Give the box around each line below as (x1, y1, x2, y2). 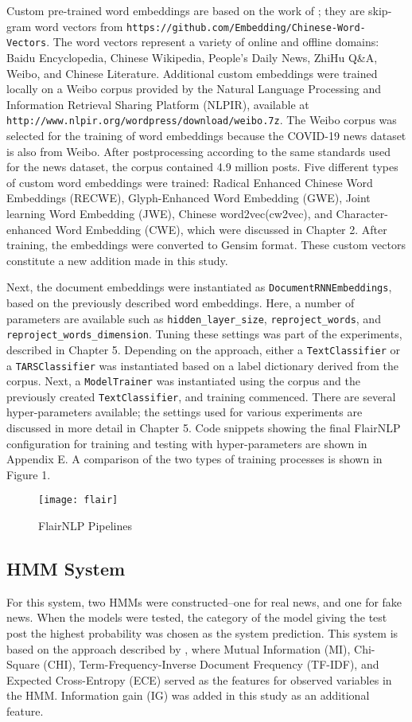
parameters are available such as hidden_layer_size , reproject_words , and (6, 310, 381, 326)
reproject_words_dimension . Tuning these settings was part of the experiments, (6, 326, 402, 342)
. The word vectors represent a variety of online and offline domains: (46, 33, 379, 50)
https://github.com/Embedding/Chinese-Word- (126, 21, 366, 33)
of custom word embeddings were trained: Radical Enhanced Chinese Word (6, 174, 373, 190)
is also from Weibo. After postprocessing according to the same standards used (6, 142, 391, 159)
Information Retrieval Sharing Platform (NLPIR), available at (6, 96, 309, 112)
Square (6, 656, 40, 673)
